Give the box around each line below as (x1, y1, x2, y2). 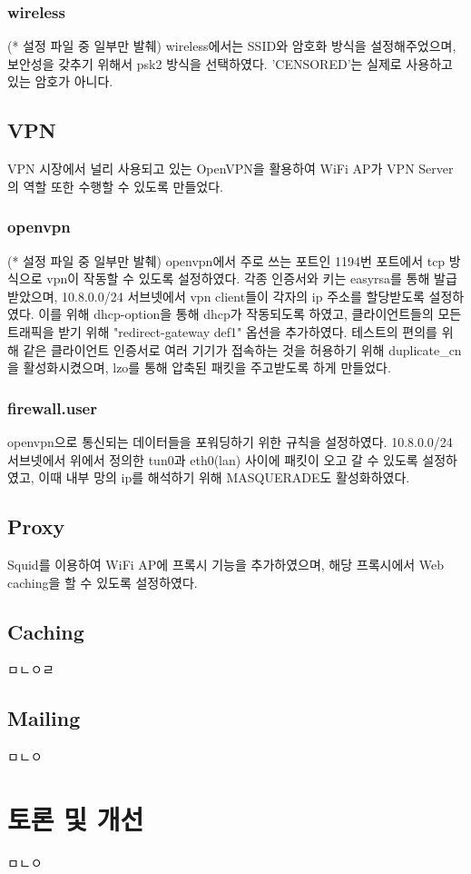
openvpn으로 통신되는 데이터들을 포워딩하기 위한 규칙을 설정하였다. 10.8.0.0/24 (7, 432, 453, 451)
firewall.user (7, 396, 97, 419)
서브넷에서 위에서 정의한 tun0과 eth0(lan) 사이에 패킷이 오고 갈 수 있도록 (7, 450, 418, 469)
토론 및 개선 (7, 800, 144, 837)
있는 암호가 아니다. (7, 72, 113, 91)
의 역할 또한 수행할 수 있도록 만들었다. (7, 176, 223, 195)
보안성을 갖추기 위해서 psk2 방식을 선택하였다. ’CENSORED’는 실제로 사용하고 (7, 54, 453, 73)
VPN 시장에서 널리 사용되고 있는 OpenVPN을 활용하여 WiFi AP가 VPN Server (7, 159, 454, 178)
